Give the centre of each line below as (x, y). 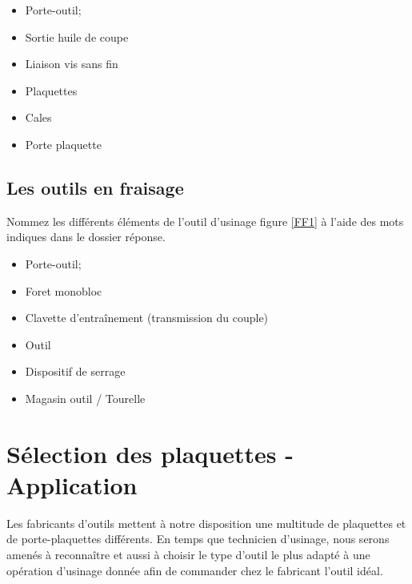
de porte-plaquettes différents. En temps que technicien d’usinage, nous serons (198, 539)
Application (72, 484)
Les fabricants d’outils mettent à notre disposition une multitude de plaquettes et (206, 523)
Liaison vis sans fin (72, 64)
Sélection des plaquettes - (150, 453)
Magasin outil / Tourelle (85, 398)
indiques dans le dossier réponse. (86, 237)
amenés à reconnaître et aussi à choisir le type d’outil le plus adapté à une (188, 555)
